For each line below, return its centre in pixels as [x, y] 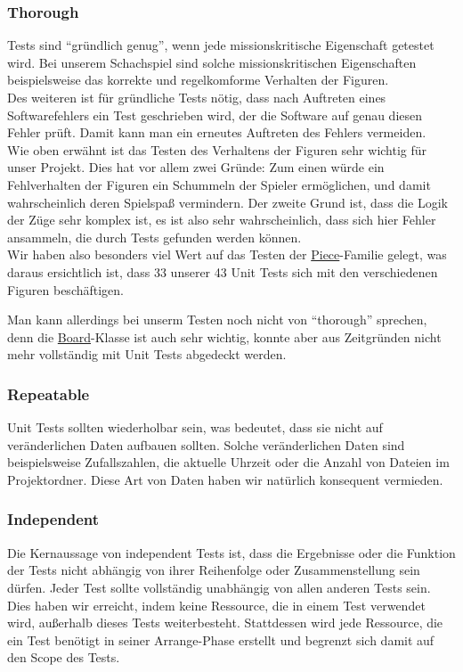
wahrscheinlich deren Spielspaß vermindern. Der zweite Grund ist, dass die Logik [227, 202]
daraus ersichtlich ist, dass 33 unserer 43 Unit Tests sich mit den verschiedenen [223, 271]
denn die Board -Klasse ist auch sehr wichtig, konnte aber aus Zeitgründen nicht [224, 336]
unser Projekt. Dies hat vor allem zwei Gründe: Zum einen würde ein [196, 167]
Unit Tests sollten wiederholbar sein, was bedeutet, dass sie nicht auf [195, 427]
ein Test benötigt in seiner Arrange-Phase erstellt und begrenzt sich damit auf [221, 639]
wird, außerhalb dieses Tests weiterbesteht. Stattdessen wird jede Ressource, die [225, 623]
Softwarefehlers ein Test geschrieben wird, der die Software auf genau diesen [215, 115]
